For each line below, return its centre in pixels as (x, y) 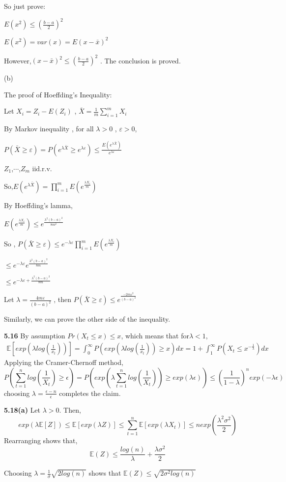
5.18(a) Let (22, 409)
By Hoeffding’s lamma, (38, 205)
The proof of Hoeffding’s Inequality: (58, 94)
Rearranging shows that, (41, 440)
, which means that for (155, 335)
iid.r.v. (42, 168)
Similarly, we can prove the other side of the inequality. (87, 319)
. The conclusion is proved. (140, 60)
